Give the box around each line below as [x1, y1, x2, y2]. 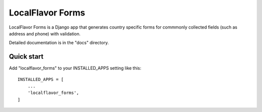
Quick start [9, 52, 44, 61]
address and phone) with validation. [9, 31, 81, 36]
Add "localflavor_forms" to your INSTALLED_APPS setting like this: [9, 65, 142, 71]
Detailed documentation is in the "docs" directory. [9, 40, 109, 46]
